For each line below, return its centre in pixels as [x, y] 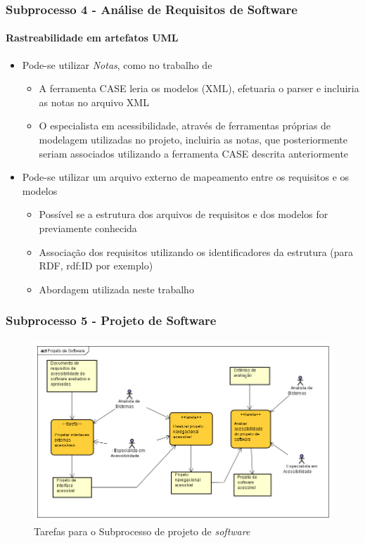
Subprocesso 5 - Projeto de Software [111, 320]
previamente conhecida [88, 228]
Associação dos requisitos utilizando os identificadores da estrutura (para [196, 251]
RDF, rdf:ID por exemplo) [96, 266]
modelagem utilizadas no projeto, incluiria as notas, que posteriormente [193, 140]
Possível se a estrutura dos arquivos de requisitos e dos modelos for [184, 214]
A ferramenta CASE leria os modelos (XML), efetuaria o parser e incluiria [199, 88]
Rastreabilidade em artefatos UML [92, 38]
